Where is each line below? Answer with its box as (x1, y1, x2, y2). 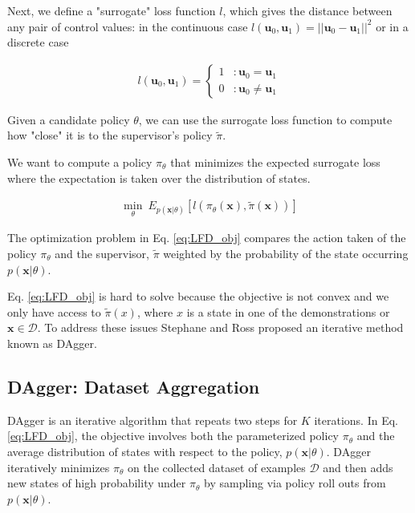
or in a (376, 18, 409, 34)
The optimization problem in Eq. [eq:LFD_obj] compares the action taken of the (7, 229, 406, 246)
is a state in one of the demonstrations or (186, 303, 390, 320)
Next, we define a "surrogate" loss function (7, 2, 216, 18)
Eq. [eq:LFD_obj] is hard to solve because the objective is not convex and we (7, 288, 389, 305)
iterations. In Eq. (314, 411, 398, 428)
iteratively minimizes (7, 458, 110, 475)
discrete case (7, 34, 69, 50)
